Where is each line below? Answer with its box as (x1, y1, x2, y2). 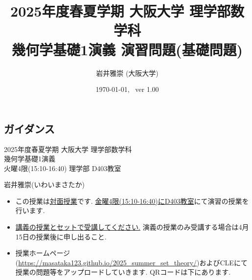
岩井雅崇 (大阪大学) (96, 67, 159, 78)
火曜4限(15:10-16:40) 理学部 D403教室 (4, 163, 121, 173)
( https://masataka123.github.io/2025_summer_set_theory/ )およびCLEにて (15, 257, 248, 267)
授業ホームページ (15, 248, 70, 258)
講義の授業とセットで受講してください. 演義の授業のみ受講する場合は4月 (15, 222, 249, 232)
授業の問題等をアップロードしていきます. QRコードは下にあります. (15, 267, 231, 277)
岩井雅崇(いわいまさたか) (4, 179, 85, 190)
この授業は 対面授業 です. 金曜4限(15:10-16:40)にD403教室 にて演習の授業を (15, 195, 249, 206)
